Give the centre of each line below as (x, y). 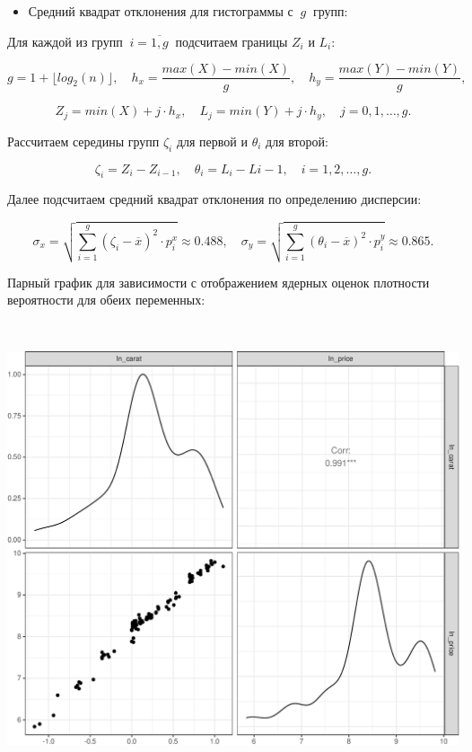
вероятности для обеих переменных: (106, 300)
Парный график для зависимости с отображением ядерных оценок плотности (219, 282)
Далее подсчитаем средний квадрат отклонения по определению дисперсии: (214, 199)
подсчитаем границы (232, 41)
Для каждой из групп (65, 41)
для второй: (297, 141)
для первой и (212, 141)
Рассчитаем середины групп (83, 141)
